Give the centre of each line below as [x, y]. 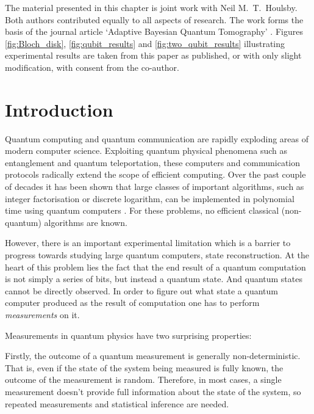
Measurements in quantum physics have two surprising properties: [128, 335]
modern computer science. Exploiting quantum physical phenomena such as [146, 151]
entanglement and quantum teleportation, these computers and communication [153, 162]
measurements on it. [42, 314]
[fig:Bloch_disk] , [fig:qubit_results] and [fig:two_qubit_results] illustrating [145, 43]
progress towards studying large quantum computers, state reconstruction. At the [157, 255]
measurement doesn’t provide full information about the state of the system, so [153, 391]
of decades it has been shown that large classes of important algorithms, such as [155, 187]
